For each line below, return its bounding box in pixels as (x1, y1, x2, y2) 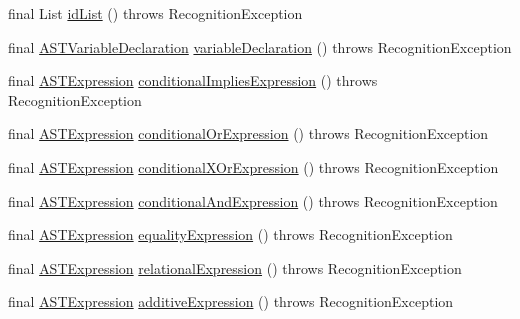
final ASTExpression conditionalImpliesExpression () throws (8, 70, 378, 91)
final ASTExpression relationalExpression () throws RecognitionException (8, 257, 462, 278)
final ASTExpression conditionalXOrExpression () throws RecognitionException (8, 156, 499, 177)
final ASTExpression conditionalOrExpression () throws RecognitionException (8, 123, 489, 144)
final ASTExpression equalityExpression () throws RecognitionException (8, 224, 453, 245)
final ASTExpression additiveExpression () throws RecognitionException (8, 291, 454, 312)
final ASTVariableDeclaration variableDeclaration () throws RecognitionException (8, 36, 512, 57)
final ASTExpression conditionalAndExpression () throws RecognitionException (8, 190, 498, 211)
